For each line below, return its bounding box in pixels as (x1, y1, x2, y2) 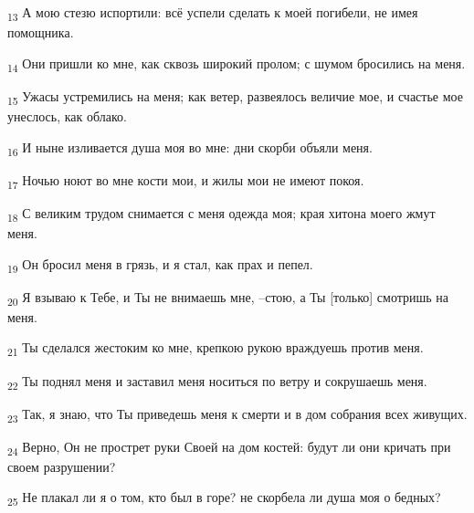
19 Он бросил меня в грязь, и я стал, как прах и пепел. (7, 254, 313, 276)
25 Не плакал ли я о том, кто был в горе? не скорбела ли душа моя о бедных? (7, 487, 441, 509)
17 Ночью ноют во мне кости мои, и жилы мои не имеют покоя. (7, 170, 364, 192)
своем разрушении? (7, 456, 116, 476)
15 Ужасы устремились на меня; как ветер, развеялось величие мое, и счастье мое (7, 86, 463, 108)
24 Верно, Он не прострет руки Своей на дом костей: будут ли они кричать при (7, 436, 451, 458)
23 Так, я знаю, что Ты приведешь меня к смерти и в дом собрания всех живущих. (7, 403, 468, 425)
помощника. (7, 23, 74, 42)
